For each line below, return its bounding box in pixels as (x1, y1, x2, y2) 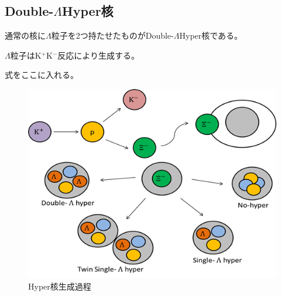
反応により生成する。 (57, 49, 140, 61)
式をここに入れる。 (5, 69, 78, 81)
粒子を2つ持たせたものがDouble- (51, 29, 174, 42)
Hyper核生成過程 (28, 280, 91, 292)
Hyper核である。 (179, 29, 243, 42)
